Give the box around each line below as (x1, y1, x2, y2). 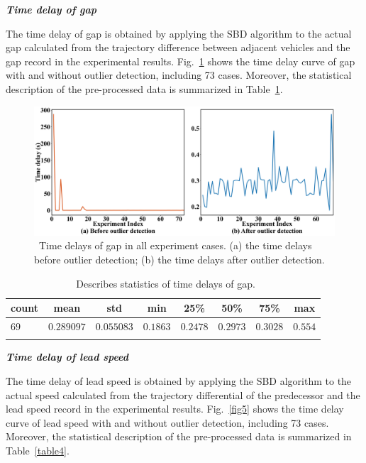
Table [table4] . (6, 442, 70, 457)
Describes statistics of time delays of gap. (76, 276, 255, 290)
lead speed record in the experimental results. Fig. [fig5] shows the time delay (6, 401, 344, 416)
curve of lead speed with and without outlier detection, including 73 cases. (6, 415, 329, 430)
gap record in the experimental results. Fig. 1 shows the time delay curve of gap (6, 53, 355, 68)
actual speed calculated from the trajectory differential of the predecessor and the (6, 387, 360, 402)
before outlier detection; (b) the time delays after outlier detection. (34, 251, 325, 266)
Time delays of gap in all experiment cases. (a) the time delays (38, 238, 312, 253)
